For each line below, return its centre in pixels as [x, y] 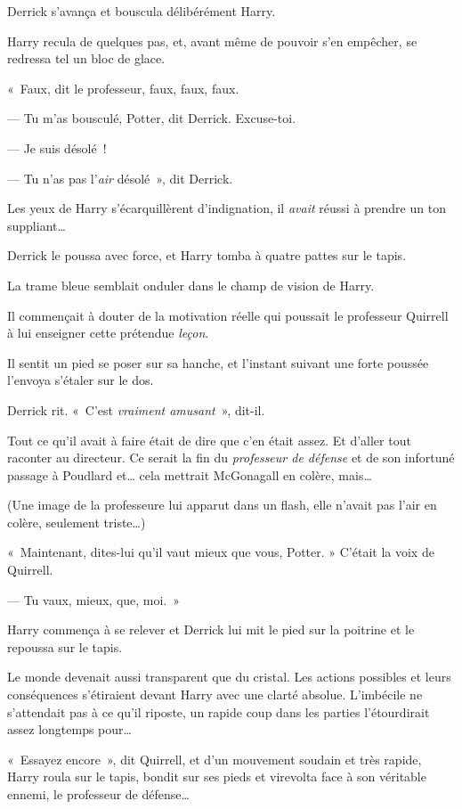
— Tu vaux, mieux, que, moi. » [94, 599]
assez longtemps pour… [69, 729]
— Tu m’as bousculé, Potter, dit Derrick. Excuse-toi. [152, 118]
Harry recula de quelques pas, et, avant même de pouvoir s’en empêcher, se [212, 41]
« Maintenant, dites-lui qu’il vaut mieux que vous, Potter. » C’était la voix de [221, 552]
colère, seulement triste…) [77, 522]
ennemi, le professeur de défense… [98, 794]
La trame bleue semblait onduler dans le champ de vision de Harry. [191, 285]
